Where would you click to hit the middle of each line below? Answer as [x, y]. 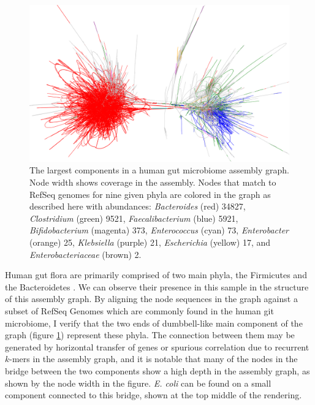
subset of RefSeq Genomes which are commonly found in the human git [139, 311]
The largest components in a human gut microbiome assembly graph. [159, 170]
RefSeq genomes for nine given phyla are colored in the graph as [150, 194]
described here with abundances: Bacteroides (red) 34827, [138, 206]
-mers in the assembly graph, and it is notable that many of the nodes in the [154, 359]
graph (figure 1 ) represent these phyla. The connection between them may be [150, 335]
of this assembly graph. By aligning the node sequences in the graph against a [151, 299]
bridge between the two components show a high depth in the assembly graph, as [157, 370]
